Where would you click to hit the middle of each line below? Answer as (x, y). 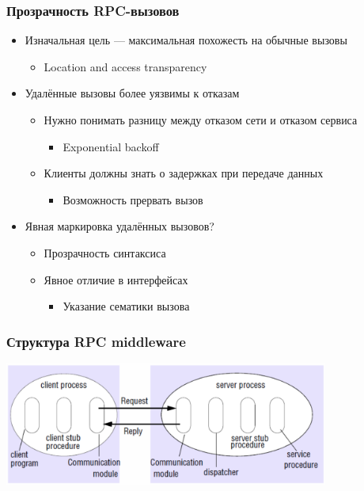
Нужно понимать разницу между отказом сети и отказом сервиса (201, 120)
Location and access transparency (125, 66)
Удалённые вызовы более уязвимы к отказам (132, 93)
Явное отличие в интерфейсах (116, 279)
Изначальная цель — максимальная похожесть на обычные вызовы (186, 40)
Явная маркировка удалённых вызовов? (119, 226)
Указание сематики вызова (126, 306)
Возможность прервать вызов (133, 199)
